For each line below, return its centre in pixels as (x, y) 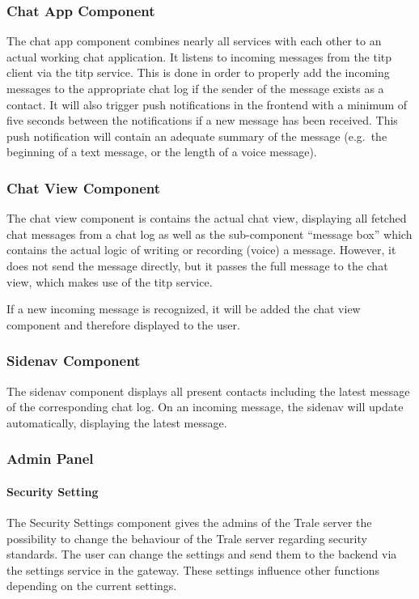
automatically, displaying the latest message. (117, 422)
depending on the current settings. (92, 586)
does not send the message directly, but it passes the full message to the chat (197, 265)
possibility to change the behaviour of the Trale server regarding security (187, 538)
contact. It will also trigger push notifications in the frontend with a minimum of (207, 104)
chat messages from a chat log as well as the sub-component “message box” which (209, 234)
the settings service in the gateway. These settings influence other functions (193, 569)
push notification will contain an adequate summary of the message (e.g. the (197, 136)
